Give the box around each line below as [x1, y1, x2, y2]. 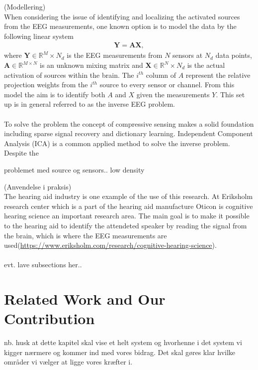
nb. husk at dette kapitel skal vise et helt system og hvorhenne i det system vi [4, 337, 242, 348]
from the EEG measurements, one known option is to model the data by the [4, 21, 237, 31]
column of [146, 69, 176, 80]
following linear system [4, 30, 74, 41]
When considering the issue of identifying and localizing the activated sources [4, 11, 240, 21]
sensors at [172, 50, 203, 60]
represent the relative [185, 69, 251, 80]
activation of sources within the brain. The [4, 69, 134, 80]
